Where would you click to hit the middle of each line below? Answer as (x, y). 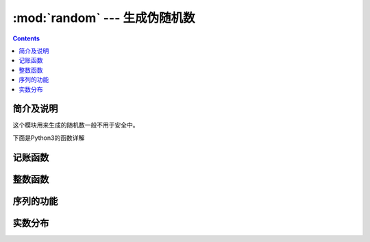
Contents (26, 38)
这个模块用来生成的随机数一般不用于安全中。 (76, 125)
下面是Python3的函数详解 (49, 138)
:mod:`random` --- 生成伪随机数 (104, 18)
